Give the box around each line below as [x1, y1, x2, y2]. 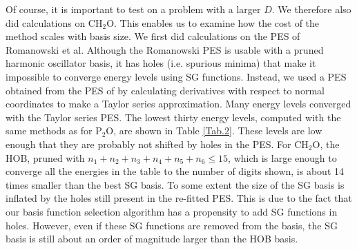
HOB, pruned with [6, 150, 85, 165]
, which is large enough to [228, 150, 337, 165]
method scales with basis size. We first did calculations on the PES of [6, 29, 300, 43]
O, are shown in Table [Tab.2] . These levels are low [106, 123, 322, 138]
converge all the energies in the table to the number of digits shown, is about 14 [6, 164, 345, 178]
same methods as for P [6, 123, 102, 138]
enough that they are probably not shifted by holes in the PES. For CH [6, 136, 309, 151]
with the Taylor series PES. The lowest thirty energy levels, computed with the [6, 110, 341, 124]
